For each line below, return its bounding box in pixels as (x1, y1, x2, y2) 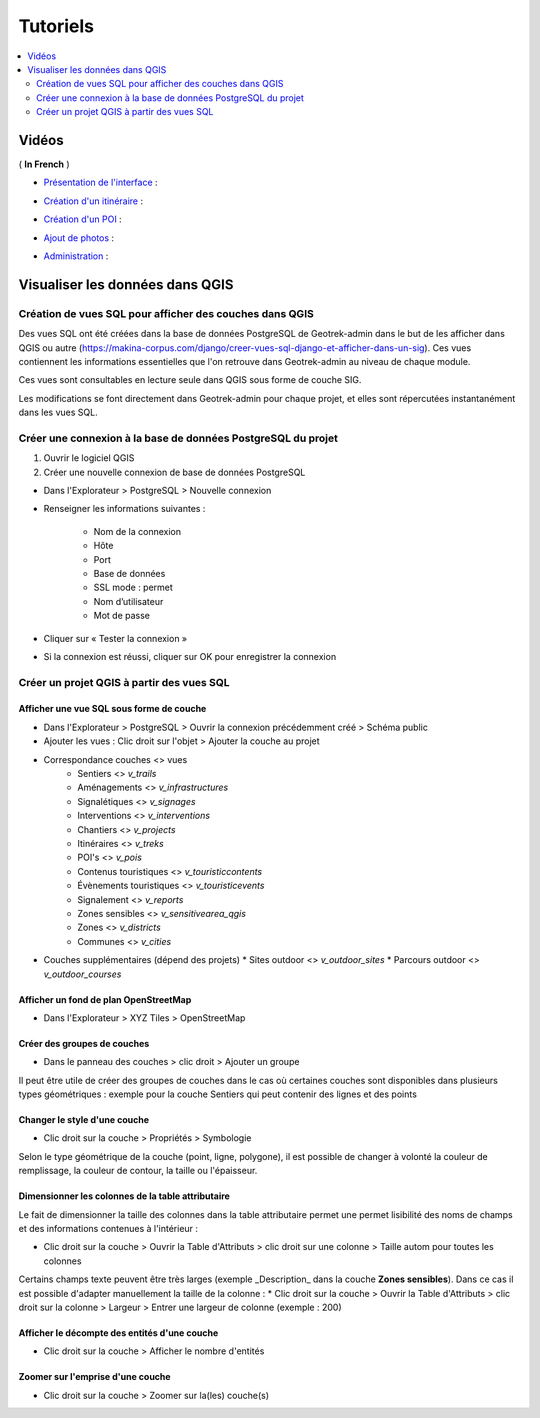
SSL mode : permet (93, 581, 174, 594)
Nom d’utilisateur (93, 595, 164, 607)
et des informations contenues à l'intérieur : (18, 1223, 199, 1235)
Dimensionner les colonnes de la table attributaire (18, 1190, 230, 1202)
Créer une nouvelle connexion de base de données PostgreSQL (43, 466, 306, 478)
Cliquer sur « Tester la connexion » (43, 632, 188, 644)
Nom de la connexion (93, 525, 182, 537)
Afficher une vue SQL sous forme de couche (18, 703, 207, 715)
